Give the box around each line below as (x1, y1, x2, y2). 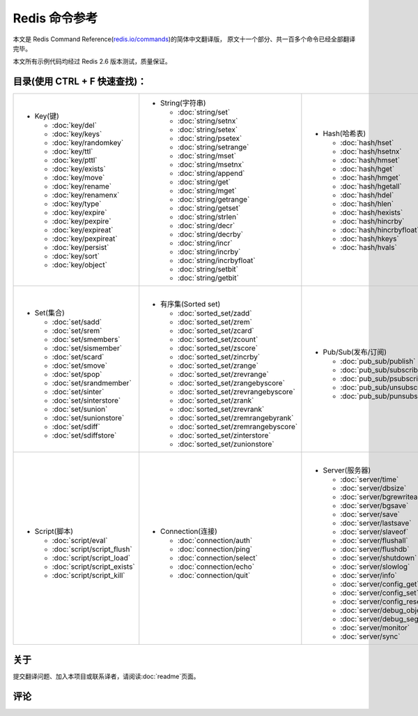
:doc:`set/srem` (52, 326, 102, 336)
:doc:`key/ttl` (52, 147, 93, 156)
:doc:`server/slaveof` (340, 527, 409, 537)
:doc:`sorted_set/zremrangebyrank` (178, 413, 294, 423)
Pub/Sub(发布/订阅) (323, 348, 387, 357)
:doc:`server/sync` (340, 632, 401, 641)
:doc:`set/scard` (52, 352, 104, 362)
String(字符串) (160, 98, 206, 108)
